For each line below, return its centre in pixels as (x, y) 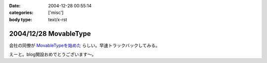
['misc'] (56, 13)
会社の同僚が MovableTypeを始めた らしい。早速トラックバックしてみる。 (85, 45)
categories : (21, 13)
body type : (21, 19)
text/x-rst (58, 19)
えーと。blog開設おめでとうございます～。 (53, 55)
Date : (15, 6)
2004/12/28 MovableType (50, 34)
